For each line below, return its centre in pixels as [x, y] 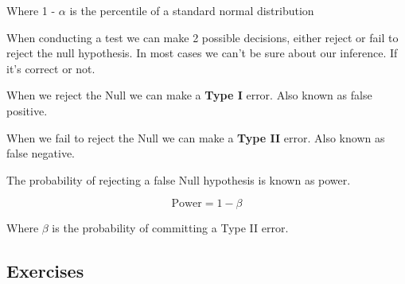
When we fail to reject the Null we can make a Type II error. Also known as [196, 137]
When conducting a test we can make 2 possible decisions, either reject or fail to [202, 37]
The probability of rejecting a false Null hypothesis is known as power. [179, 179]
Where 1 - [31, 10]
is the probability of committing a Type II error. [170, 228]
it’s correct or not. [51, 68]
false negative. [41, 153]
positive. [27, 110]
